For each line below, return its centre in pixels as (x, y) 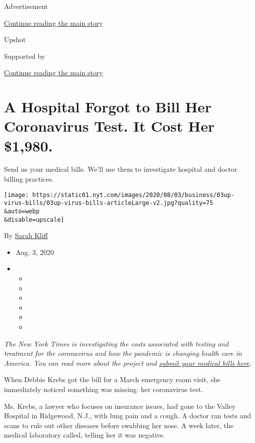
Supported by (25, 56)
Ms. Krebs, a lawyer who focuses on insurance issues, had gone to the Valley (120, 406)
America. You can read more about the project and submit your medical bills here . (128, 363)
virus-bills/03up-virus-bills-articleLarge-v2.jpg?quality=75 (109, 203)
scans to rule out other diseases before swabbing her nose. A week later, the (119, 425)
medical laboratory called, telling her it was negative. (85, 435)
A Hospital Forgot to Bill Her (108, 107)
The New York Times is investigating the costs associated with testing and (116, 343)
